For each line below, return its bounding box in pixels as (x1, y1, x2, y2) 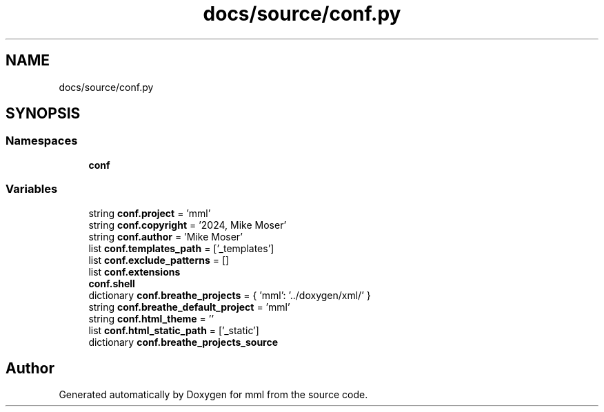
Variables (6, 182, 58, 196)
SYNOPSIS (6, 105, 81, 123)
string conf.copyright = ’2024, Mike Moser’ (88, 218, 287, 231)
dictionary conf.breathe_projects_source (88, 336, 279, 348)
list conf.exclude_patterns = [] (88, 254, 230, 266)
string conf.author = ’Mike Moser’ (88, 230, 243, 243)
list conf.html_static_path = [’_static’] (88, 324, 259, 336)
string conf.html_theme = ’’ (88, 312, 214, 325)
